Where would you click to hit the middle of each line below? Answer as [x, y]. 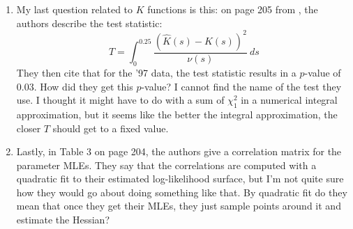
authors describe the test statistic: [89, 23]
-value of [323, 72]
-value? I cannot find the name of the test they [241, 86]
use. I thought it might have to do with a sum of [120, 100]
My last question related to [75, 9]
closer [29, 128]
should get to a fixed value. [111, 128]
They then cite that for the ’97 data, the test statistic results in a [156, 72]
